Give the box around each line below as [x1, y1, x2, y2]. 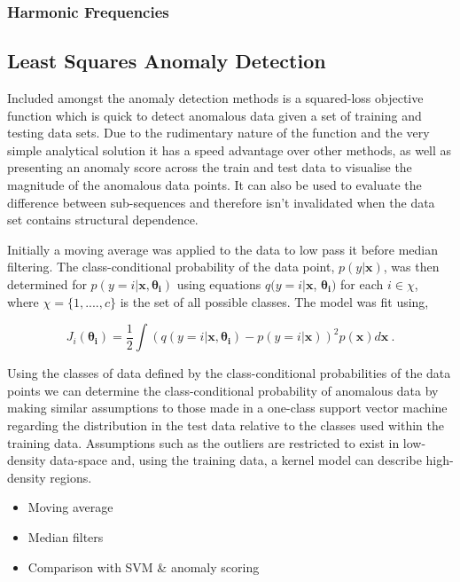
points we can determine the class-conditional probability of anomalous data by [7, 381, 439, 399]
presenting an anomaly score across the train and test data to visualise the [7, 158, 412, 177]
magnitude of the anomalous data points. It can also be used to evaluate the [7, 176, 422, 194]
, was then [383, 257, 440, 276]
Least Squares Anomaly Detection [7, 47, 326, 75]
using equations [176, 274, 261, 293]
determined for [7, 274, 87, 293]
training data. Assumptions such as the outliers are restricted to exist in [7, 433, 400, 452]
